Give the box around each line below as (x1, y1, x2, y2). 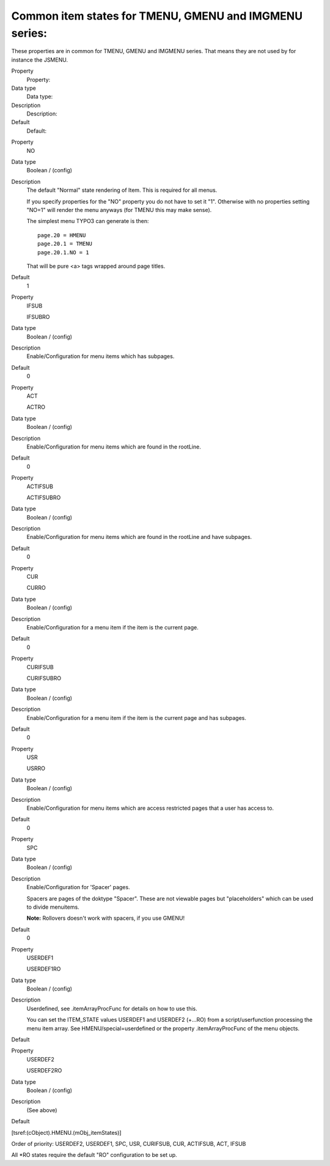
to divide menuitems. (26, 903, 79, 911)
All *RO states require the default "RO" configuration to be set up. (11, 1151, 177, 1159)
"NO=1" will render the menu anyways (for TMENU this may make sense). (26, 206, 212, 213)
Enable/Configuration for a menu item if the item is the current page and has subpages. (26, 714, 247, 721)
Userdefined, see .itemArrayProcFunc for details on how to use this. (26, 1005, 198, 1012)
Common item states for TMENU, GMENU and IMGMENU (11, 9, 302, 23)
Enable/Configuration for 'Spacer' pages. (26, 884, 131, 891)
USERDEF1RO (26, 966, 61, 973)
